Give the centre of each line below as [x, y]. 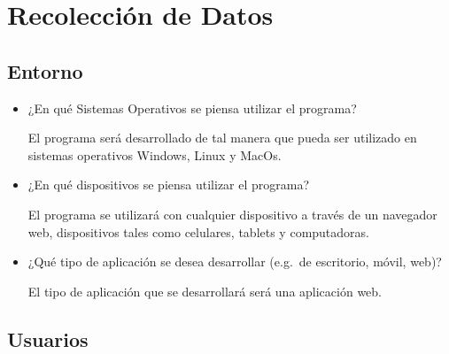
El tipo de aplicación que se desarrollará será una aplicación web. [205, 291]
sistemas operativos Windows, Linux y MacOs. [155, 154]
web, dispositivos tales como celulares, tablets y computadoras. [198, 231]
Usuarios [48, 339]
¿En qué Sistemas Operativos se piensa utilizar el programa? [192, 108]
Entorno [45, 70]
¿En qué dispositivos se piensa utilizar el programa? [169, 185]
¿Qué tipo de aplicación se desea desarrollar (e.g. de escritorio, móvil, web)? [235, 262]
